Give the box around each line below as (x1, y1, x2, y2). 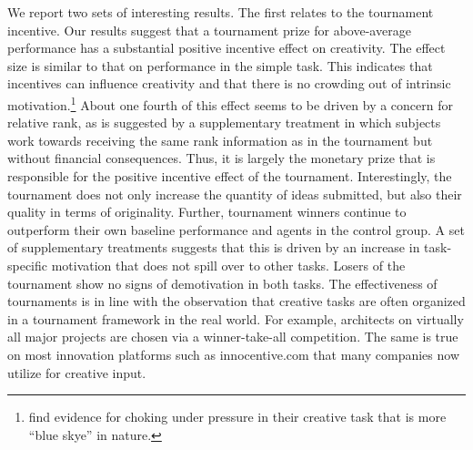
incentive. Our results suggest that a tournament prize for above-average (7, 20, 411, 39)
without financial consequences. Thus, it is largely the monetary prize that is (7, 148, 436, 168)
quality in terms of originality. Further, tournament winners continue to (7, 202, 407, 221)
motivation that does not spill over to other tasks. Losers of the (51, 255, 406, 274)
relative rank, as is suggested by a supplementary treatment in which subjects (7, 113, 441, 132)
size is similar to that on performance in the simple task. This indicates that (7, 56, 433, 75)
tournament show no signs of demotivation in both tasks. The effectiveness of (7, 273, 438, 292)
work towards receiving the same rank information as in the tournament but (7, 130, 433, 149)
